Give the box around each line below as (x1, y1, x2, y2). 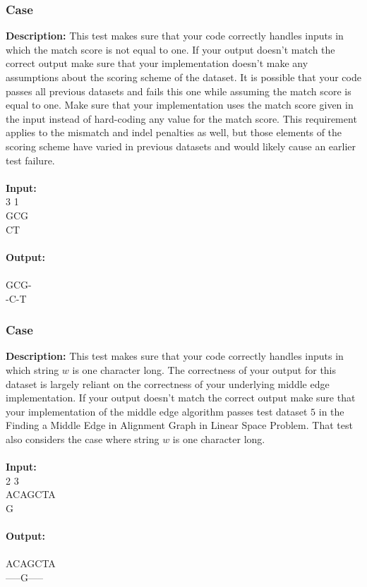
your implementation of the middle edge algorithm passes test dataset (6, 404, 308, 418)
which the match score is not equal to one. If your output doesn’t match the (6, 42, 335, 56)
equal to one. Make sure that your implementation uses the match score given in (6, 97, 354, 112)
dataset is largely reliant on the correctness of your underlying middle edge (6, 376, 330, 391)
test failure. (6, 152, 55, 167)
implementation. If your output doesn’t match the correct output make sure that (6, 390, 356, 405)
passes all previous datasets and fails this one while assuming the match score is (6, 83, 351, 98)
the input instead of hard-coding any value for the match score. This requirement (6, 111, 357, 126)
